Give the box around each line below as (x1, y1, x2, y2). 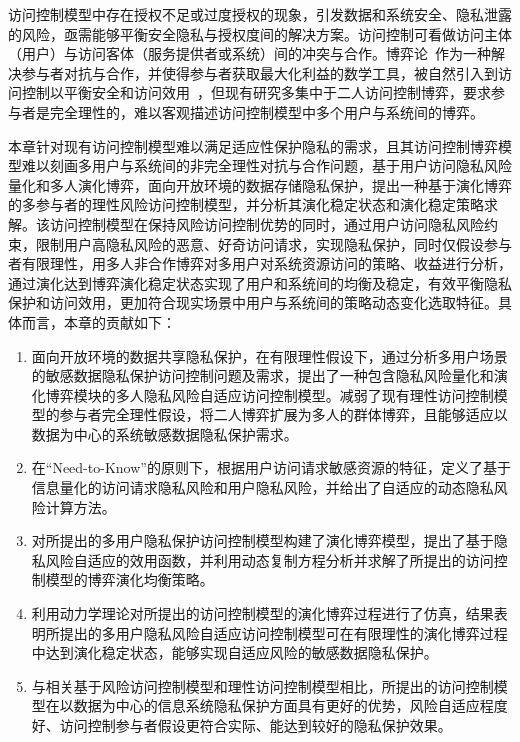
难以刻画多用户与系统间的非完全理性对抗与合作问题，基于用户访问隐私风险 (21, 155, 512, 176)
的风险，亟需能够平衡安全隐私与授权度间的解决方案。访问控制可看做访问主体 (8, 23, 512, 44)
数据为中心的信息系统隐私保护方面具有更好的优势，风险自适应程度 (73, 695, 508, 716)
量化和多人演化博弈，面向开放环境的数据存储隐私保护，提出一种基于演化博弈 (8, 174, 512, 195)
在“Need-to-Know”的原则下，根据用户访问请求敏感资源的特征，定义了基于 (31, 457, 511, 478)
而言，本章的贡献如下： (21, 311, 176, 332)
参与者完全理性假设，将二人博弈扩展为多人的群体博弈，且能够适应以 (59, 404, 508, 425)
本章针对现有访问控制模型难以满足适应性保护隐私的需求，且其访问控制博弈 (8, 135, 498, 156)
